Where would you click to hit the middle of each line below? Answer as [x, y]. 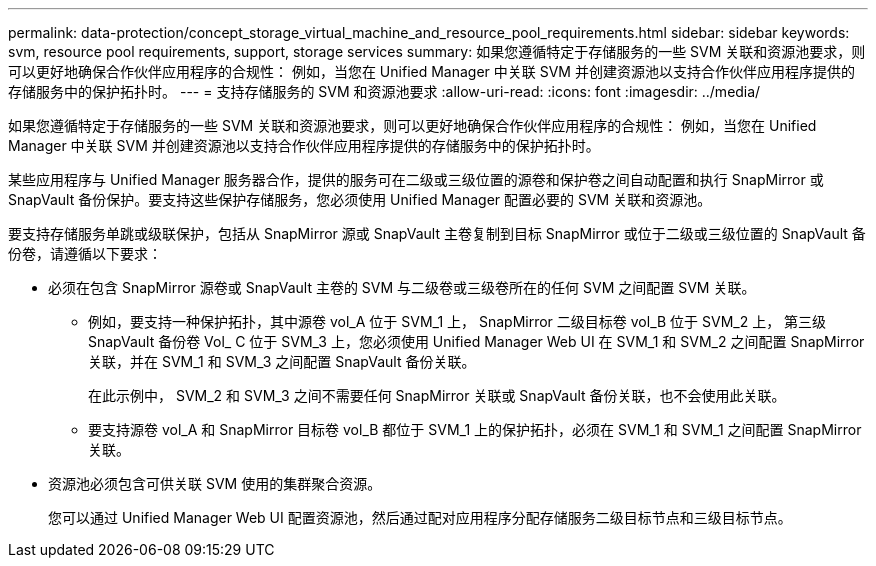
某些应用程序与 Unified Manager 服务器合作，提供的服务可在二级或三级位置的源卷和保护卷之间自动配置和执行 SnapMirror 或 [416, 179]
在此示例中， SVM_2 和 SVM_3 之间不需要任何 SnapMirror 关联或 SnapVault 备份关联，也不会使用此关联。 [437, 395]
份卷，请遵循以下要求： [85, 253]
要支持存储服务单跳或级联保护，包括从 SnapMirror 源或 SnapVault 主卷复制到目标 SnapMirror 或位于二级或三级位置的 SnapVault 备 [437, 233]
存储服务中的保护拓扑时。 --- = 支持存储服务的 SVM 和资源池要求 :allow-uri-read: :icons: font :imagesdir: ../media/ [384, 91]
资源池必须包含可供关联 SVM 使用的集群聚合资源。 [215, 483]
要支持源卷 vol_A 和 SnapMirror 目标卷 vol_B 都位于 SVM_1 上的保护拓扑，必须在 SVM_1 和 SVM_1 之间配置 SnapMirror [475, 429]
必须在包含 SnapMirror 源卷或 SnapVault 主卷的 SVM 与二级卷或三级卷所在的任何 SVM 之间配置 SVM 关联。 [402, 287]
